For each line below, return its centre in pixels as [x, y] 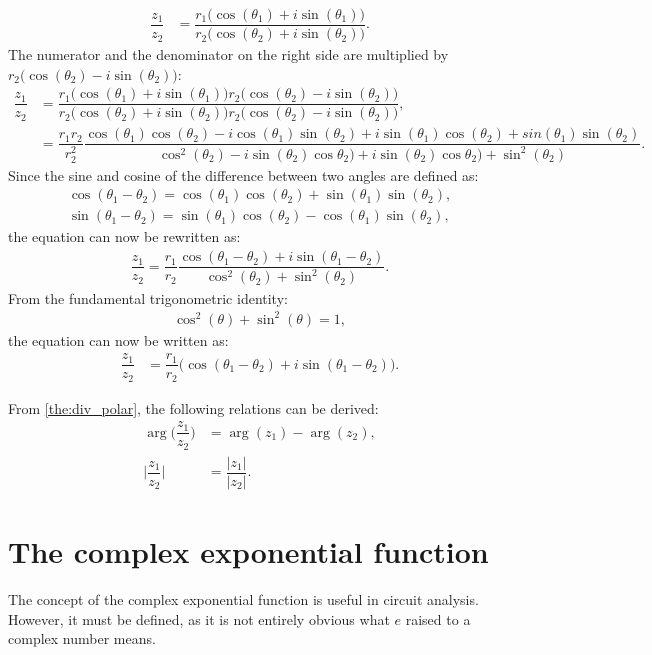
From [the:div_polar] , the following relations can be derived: [193, 407]
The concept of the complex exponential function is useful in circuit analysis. [243, 599]
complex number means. [82, 638]
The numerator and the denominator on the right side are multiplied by [228, 54]
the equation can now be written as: [118, 339]
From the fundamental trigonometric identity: [148, 297]
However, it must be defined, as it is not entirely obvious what [199, 618]
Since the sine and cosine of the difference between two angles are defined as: [243, 174]
